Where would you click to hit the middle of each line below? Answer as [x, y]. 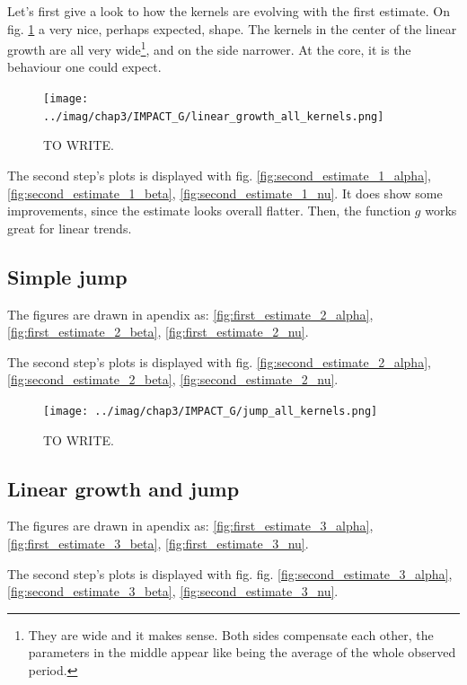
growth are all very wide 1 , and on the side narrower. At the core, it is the [209, 48]
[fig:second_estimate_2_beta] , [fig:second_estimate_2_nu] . [173, 379]
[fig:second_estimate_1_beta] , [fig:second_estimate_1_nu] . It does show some [225, 193]
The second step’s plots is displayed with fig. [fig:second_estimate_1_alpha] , [219, 175]
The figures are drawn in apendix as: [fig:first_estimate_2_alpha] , [190, 314]
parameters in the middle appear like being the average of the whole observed [242, 652]
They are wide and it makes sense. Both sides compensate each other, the [231, 634]
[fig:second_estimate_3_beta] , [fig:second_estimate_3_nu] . [173, 591]
